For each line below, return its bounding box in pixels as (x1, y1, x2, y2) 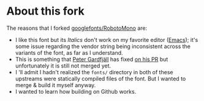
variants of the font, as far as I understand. (15, 49, 124, 56)
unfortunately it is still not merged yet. (15, 62, 111, 69)
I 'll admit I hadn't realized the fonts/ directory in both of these (15, 68, 173, 75)
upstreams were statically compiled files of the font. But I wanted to (15, 75, 186, 82)
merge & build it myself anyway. (15, 81, 96, 89)
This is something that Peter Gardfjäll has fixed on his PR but (15, 55, 168, 63)
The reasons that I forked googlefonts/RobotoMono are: (6, 24, 148, 32)
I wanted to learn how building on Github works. (15, 88, 137, 95)
